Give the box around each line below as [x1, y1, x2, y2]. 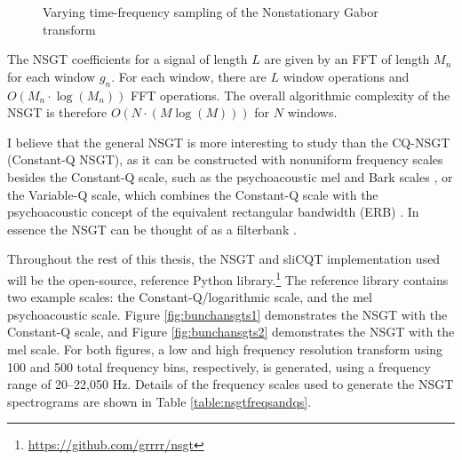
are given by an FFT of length [264, 50, 430, 68]
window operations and [283, 67, 410, 85]
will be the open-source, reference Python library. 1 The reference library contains [7, 267, 449, 289]
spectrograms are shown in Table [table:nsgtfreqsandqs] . [7, 392, 312, 410]
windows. [287, 103, 338, 122]
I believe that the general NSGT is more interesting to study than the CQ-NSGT [7, 132, 450, 151]
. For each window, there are [111, 67, 267, 85]
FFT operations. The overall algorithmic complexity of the [131, 85, 450, 104]
